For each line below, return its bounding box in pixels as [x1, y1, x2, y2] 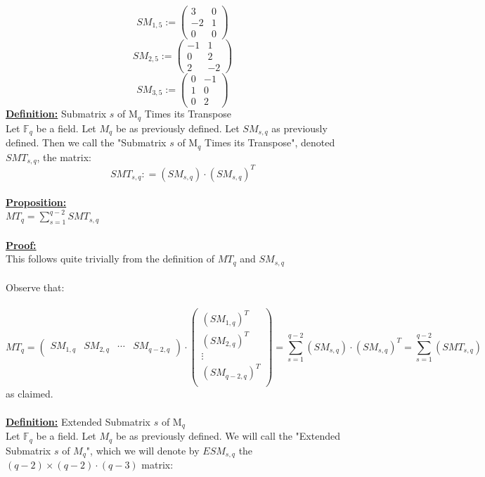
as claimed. [6, 386, 53, 401]
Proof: [6, 237, 37, 252]
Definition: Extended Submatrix [6, 414, 150, 428]
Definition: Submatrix [6, 106, 107, 121]
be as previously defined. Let [115, 120, 240, 135]
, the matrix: [37, 149, 91, 164]
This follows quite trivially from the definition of [6, 251, 214, 266]
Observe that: [6, 279, 65, 294]
